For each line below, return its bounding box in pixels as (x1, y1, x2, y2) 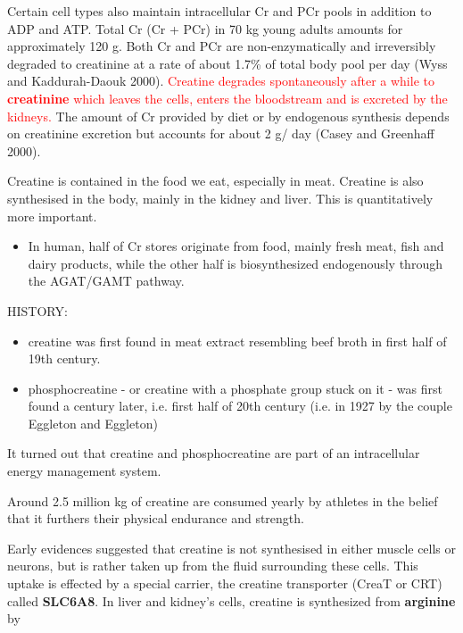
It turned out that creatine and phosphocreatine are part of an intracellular (7, 444, 420, 462)
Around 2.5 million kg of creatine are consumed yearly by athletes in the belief (7, 491, 438, 510)
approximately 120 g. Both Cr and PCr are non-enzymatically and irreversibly (7, 37, 436, 55)
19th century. (28, 349, 101, 368)
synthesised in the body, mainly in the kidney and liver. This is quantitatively (7, 188, 434, 207)
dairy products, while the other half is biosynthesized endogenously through (28, 254, 442, 272)
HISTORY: (7, 301, 68, 320)
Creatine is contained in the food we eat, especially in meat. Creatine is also (7, 171, 424, 190)
